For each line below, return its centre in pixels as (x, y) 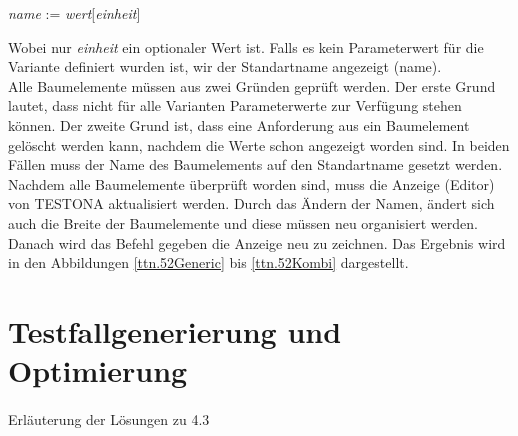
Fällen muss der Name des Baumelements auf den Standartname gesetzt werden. (255, 164)
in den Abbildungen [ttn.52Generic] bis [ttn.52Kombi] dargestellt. (208, 262)
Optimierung (98, 370)
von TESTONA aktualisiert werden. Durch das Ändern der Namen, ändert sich (251, 203)
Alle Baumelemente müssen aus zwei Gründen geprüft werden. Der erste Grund (252, 85)
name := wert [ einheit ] (74, 13)
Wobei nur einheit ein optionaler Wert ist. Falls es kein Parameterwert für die (246, 46)
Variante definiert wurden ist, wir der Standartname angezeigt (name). (225, 66)
